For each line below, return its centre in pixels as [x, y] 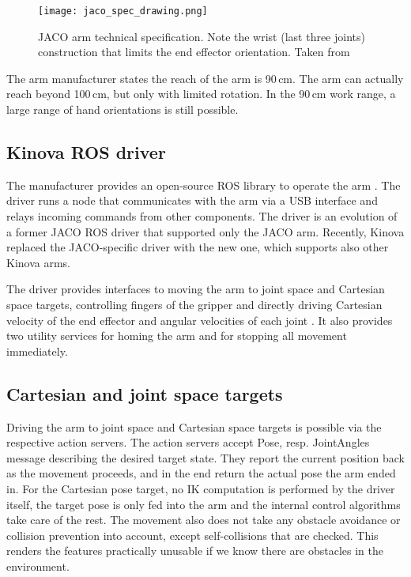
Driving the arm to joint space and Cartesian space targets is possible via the [194, 426]
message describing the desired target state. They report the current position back [205, 457]
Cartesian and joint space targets [145, 393]
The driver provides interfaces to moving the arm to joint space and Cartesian [196, 289]
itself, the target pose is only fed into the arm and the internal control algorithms [204, 504]
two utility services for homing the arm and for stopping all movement [177, 336]
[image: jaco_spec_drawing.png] [123, 11]
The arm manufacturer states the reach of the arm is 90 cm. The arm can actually [205, 78]
